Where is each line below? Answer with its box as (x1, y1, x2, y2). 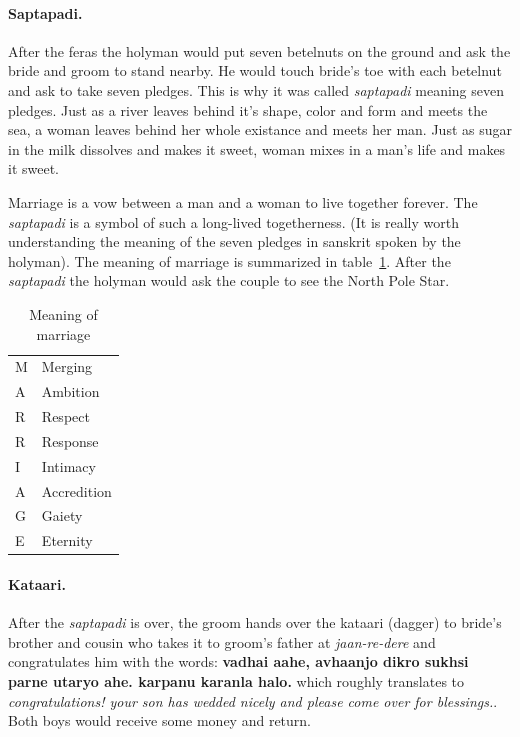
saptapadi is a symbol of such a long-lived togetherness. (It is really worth (8, 211, 459, 232)
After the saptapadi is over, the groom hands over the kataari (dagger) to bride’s (8, 612, 502, 633)
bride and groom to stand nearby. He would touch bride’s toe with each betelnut (8, 60, 502, 81)
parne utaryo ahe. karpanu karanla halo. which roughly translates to (8, 670, 465, 691)
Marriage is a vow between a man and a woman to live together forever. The (8, 191, 478, 212)
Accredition (41, 480, 112, 501)
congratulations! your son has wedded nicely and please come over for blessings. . (8, 690, 498, 711)
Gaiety (41, 505, 83, 526)
